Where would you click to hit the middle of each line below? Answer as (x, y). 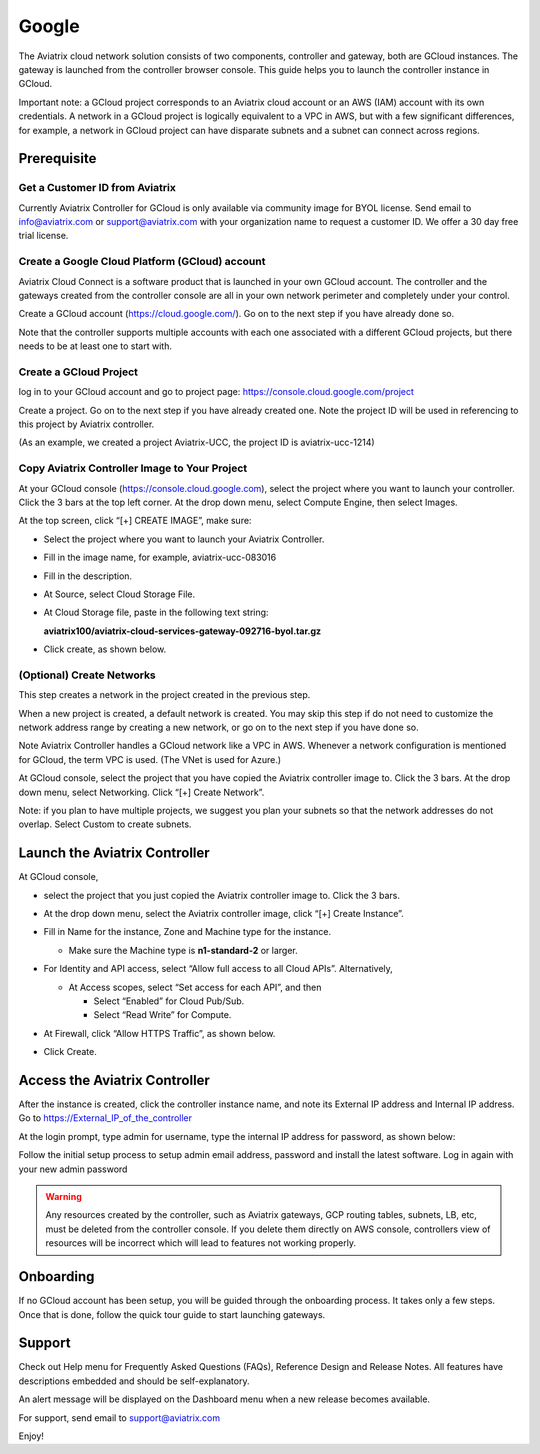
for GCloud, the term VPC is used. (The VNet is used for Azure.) (150, 759)
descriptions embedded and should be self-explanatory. (134, 1381)
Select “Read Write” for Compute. (162, 1015)
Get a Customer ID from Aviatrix (97, 188)
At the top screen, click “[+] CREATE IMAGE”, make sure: (135, 521)
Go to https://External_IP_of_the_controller (105, 1118)
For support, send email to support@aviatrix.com (119, 1417)
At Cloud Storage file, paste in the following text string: (156, 612)
